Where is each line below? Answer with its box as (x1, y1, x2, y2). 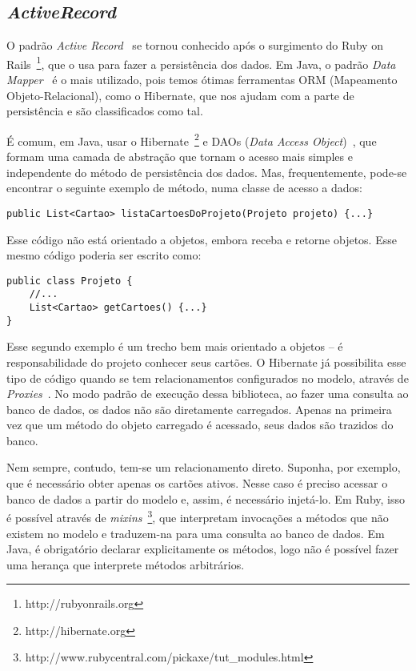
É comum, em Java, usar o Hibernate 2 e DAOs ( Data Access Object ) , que (6, 130, 377, 149)
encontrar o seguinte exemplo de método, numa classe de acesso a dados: (6, 179, 362, 196)
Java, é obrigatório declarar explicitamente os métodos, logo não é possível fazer (6, 540, 399, 557)
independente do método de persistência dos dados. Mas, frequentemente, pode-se (6, 163, 407, 180)
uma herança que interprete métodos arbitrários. (6, 556, 245, 573)
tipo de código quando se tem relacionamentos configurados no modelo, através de (6, 369, 409, 386)
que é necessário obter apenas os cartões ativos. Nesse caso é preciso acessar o (6, 475, 388, 492)
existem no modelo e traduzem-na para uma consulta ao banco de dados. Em (6, 524, 385, 541)
